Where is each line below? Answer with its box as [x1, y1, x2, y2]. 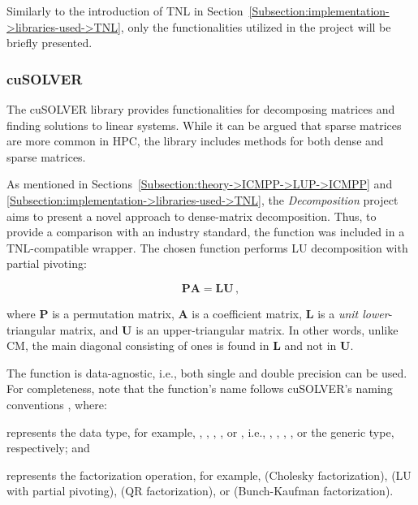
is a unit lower [317, 304, 389, 322]
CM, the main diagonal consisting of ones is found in [6, 337, 269, 354]
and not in [284, 337, 337, 354]
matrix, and [59, 321, 119, 338]
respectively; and [6, 439, 90, 456]
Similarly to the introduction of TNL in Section [6, 2, 243, 19]
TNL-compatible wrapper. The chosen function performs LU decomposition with [6, 239, 408, 256]
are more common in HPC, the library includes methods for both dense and [6, 132, 384, 149]
